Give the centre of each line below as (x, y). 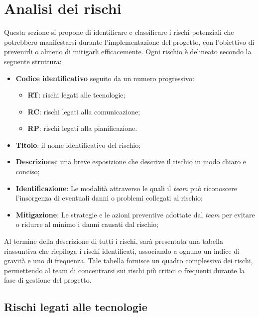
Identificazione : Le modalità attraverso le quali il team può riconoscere (126, 188)
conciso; (28, 171)
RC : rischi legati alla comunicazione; (84, 111)
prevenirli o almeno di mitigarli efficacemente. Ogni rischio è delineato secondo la (128, 52)
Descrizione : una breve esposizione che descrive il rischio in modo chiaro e (131, 161)
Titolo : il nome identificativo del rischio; (78, 145)
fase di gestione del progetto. (48, 280)
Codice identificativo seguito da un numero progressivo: (105, 78)
